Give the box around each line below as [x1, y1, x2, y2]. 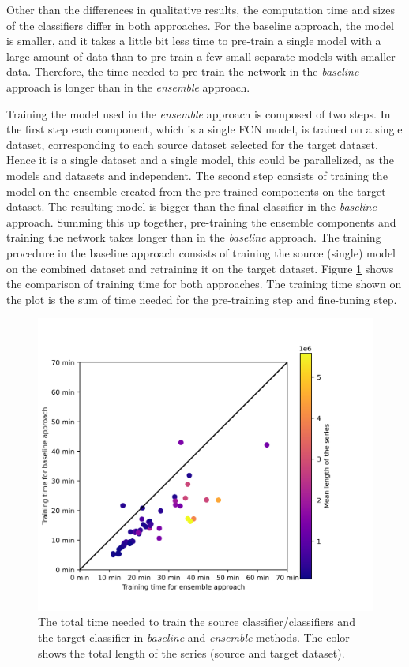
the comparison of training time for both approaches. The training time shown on [6, 275, 402, 292]
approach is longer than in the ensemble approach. [6, 78, 250, 95]
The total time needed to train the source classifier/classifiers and [38, 613, 355, 630]
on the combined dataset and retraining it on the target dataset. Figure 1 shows [6, 260, 394, 276]
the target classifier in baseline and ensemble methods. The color [38, 629, 350, 646]
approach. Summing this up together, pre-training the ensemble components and [6, 213, 396, 230]
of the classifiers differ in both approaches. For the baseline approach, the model [6, 17, 394, 33]
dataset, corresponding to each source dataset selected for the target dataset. [6, 136, 378, 152]
